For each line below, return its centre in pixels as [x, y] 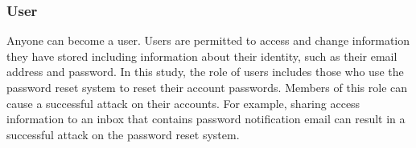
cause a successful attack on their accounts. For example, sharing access [183, 103]
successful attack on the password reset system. [123, 134]
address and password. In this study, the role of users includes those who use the [205, 72]
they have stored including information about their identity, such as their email [202, 56]
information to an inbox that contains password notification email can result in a [206, 119]
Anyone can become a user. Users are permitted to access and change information [208, 40]
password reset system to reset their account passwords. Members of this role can [207, 87]
